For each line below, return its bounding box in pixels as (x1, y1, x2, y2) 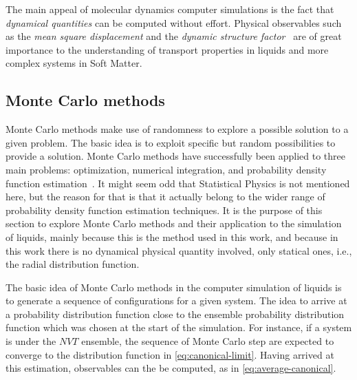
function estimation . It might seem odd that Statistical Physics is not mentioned (6, 176, 350, 190)
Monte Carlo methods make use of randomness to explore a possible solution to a (6, 122, 349, 136)
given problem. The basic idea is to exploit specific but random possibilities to (6, 135, 336, 149)
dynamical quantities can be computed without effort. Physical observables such (6, 15, 342, 30)
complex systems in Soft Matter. (6, 56, 142, 70)
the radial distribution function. (6, 257, 140, 271)
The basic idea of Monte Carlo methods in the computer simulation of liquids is (6, 279, 342, 294)
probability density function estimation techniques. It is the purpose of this (6, 202, 323, 217)
